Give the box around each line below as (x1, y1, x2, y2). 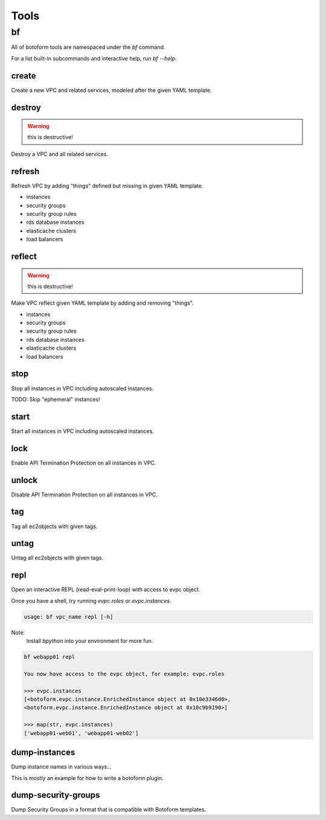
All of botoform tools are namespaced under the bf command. (11, 44, 165, 51)
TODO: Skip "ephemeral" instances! (11, 395, 100, 403)
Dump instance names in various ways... (11, 763, 112, 770)
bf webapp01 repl (24, 654, 75, 660)
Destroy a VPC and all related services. (11, 150, 109, 157)
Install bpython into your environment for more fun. (26, 637, 153, 645)
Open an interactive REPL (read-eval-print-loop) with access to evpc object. (11, 586, 200, 593)
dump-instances (11, 747, 75, 758)
